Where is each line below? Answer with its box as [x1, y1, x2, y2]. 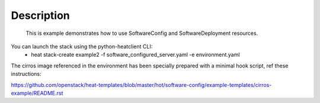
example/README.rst [11, 89, 63, 96]
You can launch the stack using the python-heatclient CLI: [11, 43, 153, 50]
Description [11, 9, 71, 22]
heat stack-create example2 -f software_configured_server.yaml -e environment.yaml [31, 51, 240, 59]
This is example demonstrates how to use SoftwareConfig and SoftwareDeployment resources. [25, 30, 258, 37]
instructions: [11, 70, 41, 78]
